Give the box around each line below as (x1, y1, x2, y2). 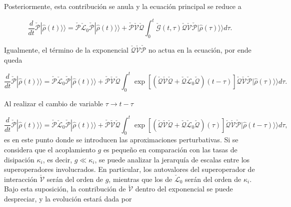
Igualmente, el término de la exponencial (4, 45, 128, 55)
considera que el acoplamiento (4, 144, 95, 155)
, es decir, (42, 154, 72, 164)
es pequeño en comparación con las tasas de (103, 144, 237, 155)
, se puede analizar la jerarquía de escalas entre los (94, 154, 250, 164)
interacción (4, 173, 37, 184)
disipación (4, 154, 34, 164)
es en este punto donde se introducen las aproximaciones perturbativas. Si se (4, 134, 238, 145)
